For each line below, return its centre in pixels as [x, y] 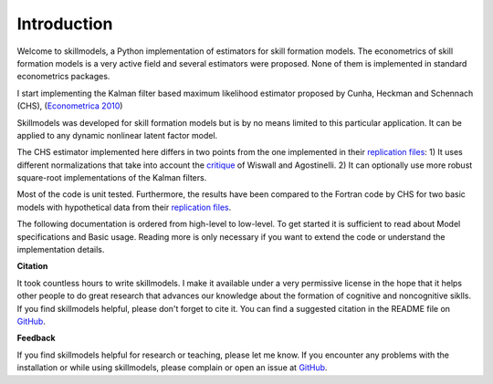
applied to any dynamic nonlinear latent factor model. [117, 135]
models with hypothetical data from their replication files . [124, 207]
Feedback [36, 338]
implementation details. [61, 250]
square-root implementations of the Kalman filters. [112, 178]
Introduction [65, 24]
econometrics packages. [63, 77]
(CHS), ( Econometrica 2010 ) [70, 106]
